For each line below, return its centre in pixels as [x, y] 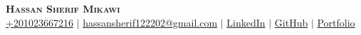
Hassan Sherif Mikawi [63, 8]
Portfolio [336, 22]
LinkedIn [246, 22]
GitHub [291, 22]
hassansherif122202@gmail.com [150, 22]
